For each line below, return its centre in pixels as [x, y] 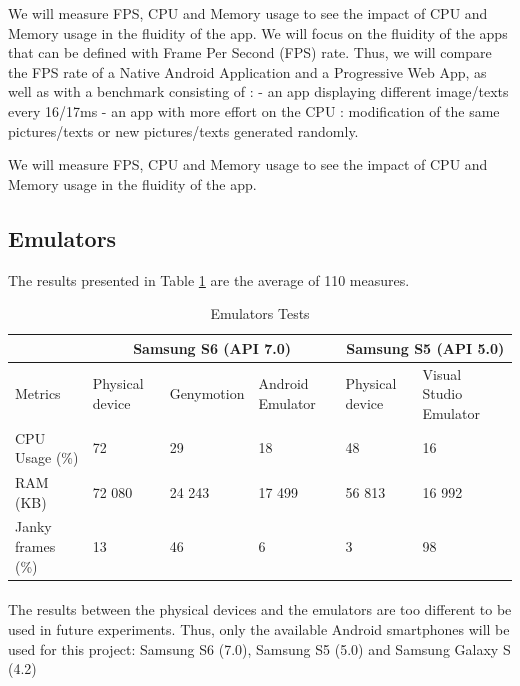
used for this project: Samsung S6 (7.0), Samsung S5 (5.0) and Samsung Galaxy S [259, 648]
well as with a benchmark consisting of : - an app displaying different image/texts [258, 91]
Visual [442, 373]
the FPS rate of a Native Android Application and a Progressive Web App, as [247, 71]
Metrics [38, 393]
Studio [442, 393]
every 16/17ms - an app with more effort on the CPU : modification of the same [254, 110]
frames [35, 546]
